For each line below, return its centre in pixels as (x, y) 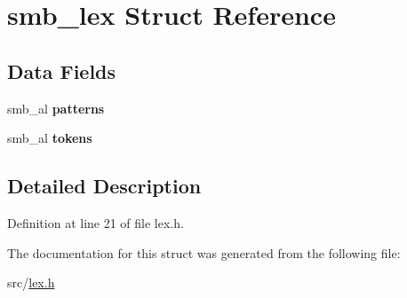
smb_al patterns (56, 108)
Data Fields (62, 71)
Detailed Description (104, 186)
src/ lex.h (31, 282)
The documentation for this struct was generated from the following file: (204, 252)
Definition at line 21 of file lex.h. (96, 222)
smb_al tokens (50, 138)
